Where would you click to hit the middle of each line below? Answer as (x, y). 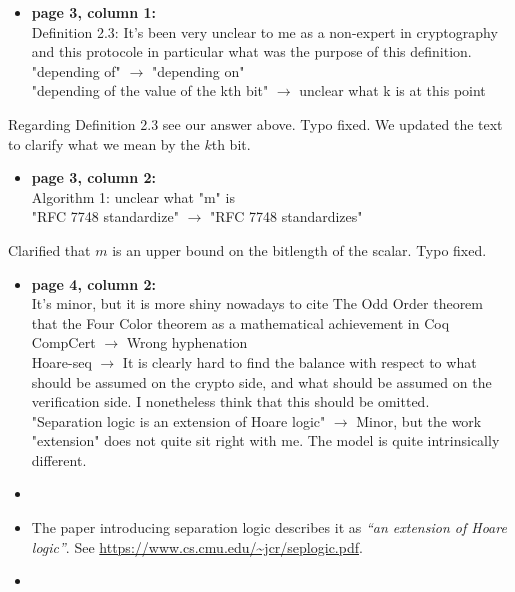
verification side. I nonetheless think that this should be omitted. (230, 401)
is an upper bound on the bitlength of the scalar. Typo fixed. (299, 249)
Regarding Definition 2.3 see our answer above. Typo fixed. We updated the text (255, 123)
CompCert (63, 342)
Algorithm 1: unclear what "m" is (133, 196)
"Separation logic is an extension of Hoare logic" (178, 420)
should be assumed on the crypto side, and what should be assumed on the (261, 381)
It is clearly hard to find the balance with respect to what (299, 361)
